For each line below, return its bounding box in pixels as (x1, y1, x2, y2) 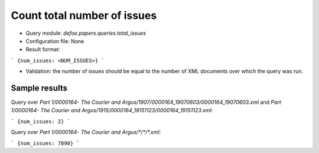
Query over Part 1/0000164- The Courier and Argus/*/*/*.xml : (11, 129, 161, 136)
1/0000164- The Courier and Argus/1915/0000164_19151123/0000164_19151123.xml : (11, 107, 213, 114)
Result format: (25, 46, 60, 53)
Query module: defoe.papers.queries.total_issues (25, 30, 147, 37)
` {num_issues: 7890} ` (11, 139, 80, 147)
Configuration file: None (25, 37, 84, 44)
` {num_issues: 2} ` (11, 118, 71, 125)
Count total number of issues (11, 9, 157, 22)
